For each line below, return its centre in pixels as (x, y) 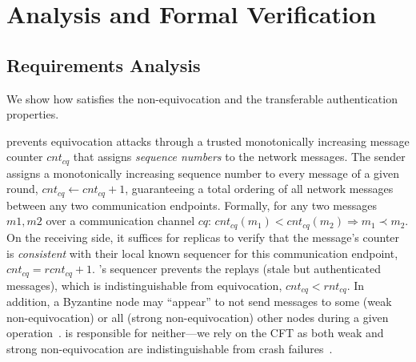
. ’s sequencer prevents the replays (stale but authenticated (236, 269)
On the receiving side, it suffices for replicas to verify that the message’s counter (203, 237)
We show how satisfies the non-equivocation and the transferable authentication (202, 98)
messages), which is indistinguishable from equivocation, (144, 285)
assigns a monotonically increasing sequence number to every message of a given (203, 173)
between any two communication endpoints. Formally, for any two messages (192, 205)
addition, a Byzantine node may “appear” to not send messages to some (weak (199, 301)
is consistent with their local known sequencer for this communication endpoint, (202, 253)
